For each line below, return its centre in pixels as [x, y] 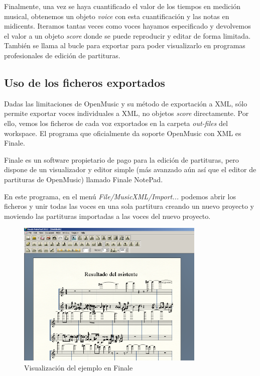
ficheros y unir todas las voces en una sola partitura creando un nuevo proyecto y [129, 206]
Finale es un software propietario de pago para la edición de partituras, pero [121, 159]
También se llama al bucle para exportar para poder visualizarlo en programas [125, 45]
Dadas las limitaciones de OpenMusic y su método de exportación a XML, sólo [126, 103]
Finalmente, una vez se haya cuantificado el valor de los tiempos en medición [122, 6]
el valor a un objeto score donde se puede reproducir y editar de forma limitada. [127, 35]
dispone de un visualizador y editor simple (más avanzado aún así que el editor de [130, 169]
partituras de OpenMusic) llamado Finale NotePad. [84, 179]
